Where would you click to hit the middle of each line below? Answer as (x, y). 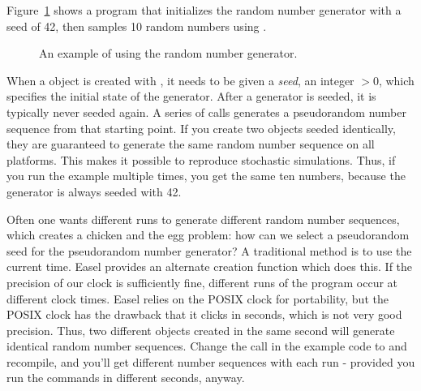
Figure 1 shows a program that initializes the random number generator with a (204, 10)
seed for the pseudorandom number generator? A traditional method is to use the (209, 250)
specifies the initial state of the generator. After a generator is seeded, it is (191, 96)
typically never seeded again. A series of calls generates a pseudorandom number (206, 112)
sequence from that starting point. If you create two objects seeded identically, (201, 128)
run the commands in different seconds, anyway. (126, 378)
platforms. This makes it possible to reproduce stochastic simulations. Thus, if (201, 159)
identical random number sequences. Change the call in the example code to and (207, 346)
